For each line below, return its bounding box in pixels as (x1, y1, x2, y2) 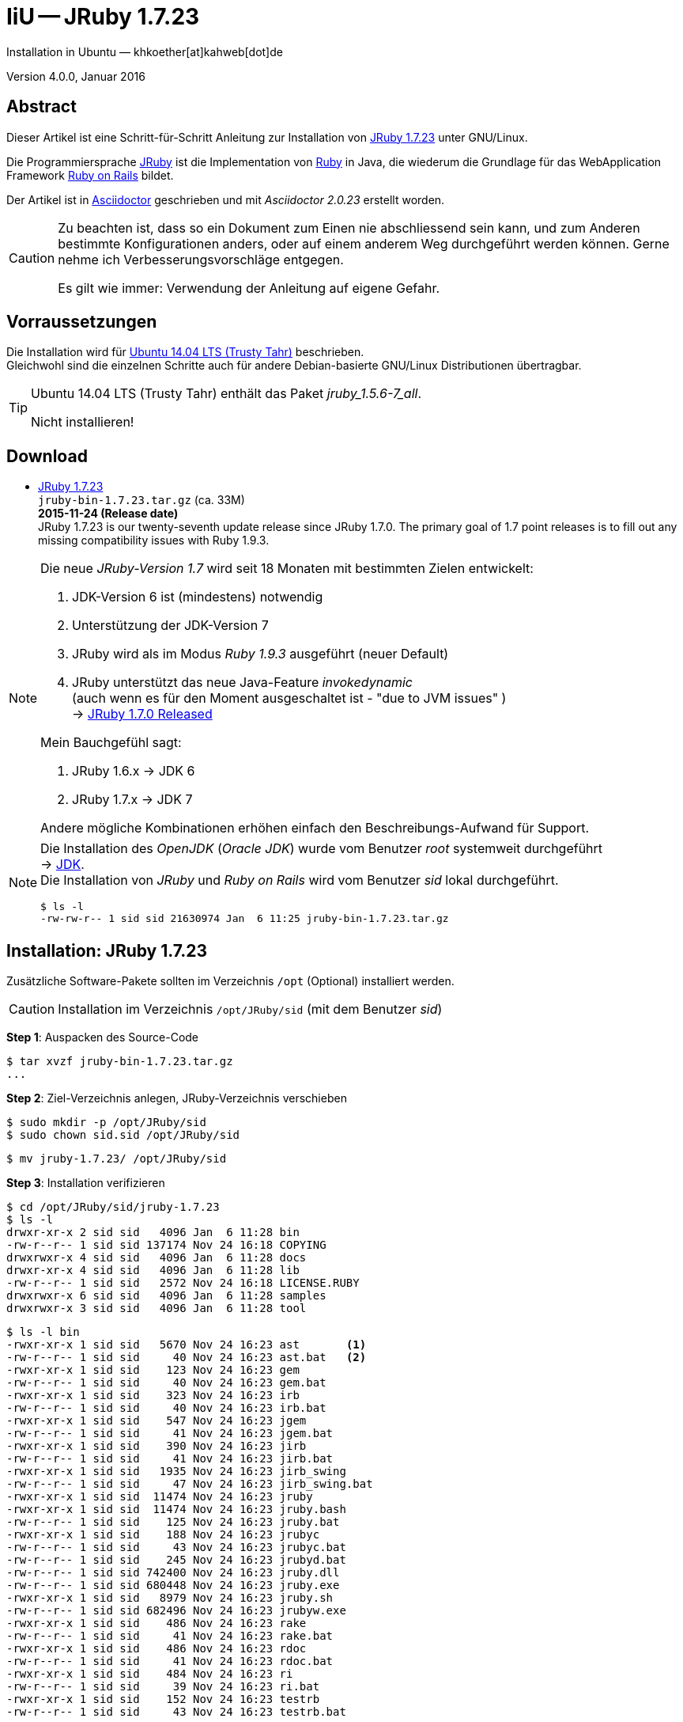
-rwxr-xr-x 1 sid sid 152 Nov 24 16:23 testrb (6, 1693, 320, 1706)
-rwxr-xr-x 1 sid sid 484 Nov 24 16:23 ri (6, 1667, 293, 1681)
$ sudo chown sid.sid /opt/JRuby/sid (6, 1128, 240, 1142)
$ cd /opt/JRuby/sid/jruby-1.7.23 (6, 1200, 220, 1214)
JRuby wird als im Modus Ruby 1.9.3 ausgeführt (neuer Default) (72, 646, 449, 662)
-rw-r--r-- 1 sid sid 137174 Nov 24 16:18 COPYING (6, 1238, 326, 1252)
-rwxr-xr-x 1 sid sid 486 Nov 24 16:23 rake (6, 1617, 307, 1630)
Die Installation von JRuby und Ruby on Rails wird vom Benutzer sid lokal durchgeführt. (40, 872, 559, 889)
